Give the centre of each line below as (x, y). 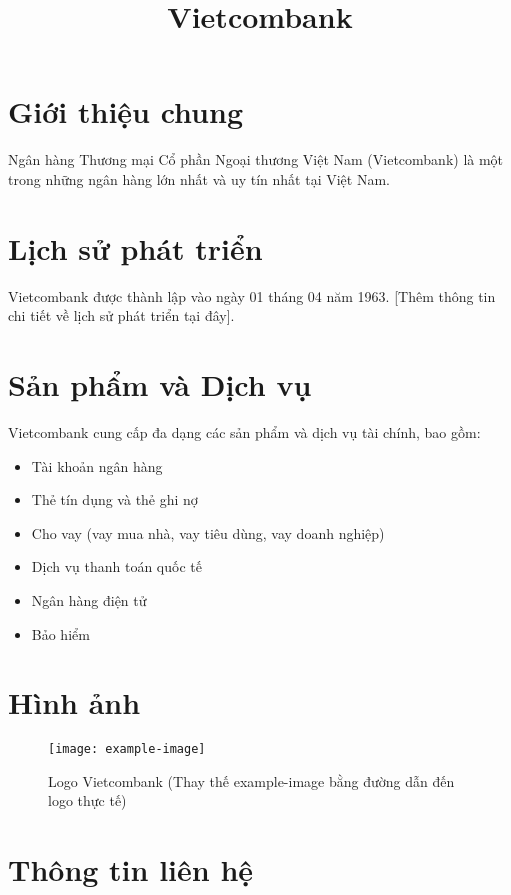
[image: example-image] (127, 749)
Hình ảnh (74, 702)
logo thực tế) (87, 800)
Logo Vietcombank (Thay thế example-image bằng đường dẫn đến (251, 780)
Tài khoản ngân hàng (97, 465)
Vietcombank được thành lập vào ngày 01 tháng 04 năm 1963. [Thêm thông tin (252, 295)
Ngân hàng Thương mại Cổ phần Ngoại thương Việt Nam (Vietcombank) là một (256, 159)
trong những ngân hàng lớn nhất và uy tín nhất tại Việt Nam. (199, 178)
